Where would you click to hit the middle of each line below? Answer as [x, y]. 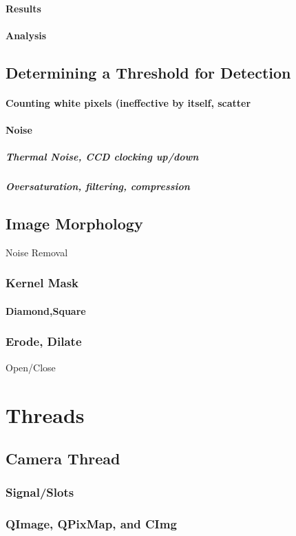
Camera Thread [63, 458]
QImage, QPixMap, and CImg [91, 524]
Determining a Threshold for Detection [148, 72]
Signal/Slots [40, 492]
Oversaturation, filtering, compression [98, 186]
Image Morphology [74, 224]
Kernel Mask [42, 283]
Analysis [26, 35]
